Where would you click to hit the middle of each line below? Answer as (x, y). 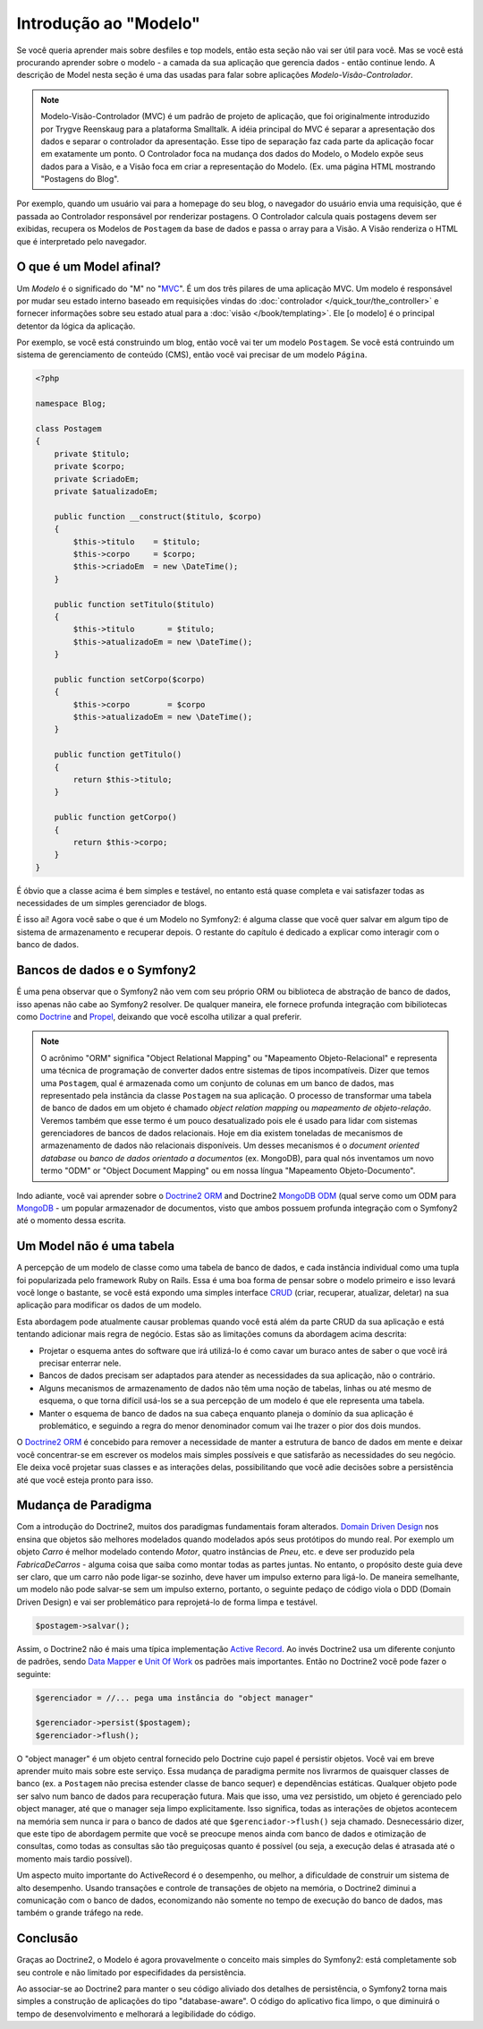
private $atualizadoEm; (106, 491)
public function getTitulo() (118, 755)
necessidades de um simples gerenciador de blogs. (112, 903)
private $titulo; (92, 454)
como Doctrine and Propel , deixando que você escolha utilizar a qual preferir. (159, 1016)
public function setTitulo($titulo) (134, 604)
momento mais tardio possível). (75, 1859)
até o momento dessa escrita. (72, 1220)
